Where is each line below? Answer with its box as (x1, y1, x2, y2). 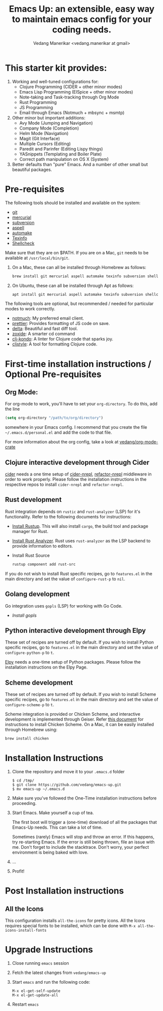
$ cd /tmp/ (12, 778, 35, 783)
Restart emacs (12, 1001, 39, 1007)
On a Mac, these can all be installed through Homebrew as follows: (12, 264, 146, 270)
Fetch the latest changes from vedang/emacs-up (12, 970, 106, 975)
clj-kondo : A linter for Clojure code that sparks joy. (12, 336, 113, 342)
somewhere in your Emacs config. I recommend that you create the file (5, 424, 147, 430)
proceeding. (12, 801, 36, 806)
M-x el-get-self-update (12, 988, 61, 993)
